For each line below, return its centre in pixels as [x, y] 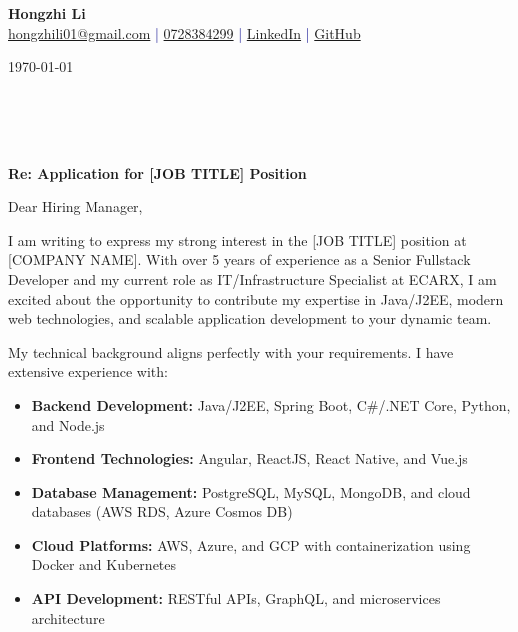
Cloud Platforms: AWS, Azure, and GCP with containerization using [251, 544]
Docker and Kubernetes [104, 564]
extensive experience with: [88, 371]
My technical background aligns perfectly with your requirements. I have [231, 351]
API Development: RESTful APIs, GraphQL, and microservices [236, 598]
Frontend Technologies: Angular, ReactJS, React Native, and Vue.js [249, 458]
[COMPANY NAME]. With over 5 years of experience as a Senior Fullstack [239, 259]
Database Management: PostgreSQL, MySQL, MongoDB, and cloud [251, 491]
